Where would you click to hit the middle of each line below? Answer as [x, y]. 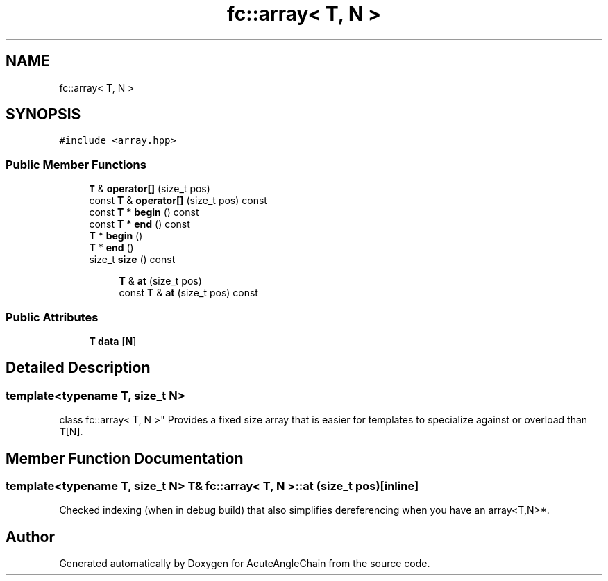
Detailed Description [78, 368]
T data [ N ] [113, 341]
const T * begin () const [144, 212]
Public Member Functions [76, 164]
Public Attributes [52, 317]
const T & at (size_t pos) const [188, 293]
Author [30, 537]
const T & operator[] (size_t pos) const [178, 201]
